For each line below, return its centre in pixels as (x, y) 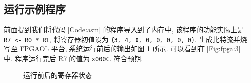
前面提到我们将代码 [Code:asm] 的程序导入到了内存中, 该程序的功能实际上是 (124, 30)
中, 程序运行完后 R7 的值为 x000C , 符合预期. (74, 58)
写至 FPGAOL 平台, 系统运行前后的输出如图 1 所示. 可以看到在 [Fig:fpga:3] (122, 49)
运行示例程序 (35, 9)
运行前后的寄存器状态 (58, 74)
